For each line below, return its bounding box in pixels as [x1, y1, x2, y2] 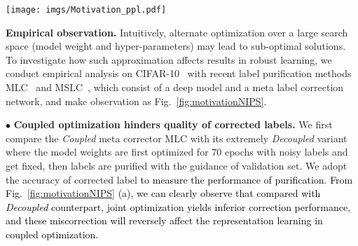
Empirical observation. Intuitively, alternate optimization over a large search [6, 25, 348, 39]
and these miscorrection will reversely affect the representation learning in [6, 213, 323, 228]
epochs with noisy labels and [224, 144, 348, 159]
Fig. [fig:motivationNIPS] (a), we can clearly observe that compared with [6, 186, 321, 200]
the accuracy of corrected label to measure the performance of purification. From [6, 172, 353, 186]
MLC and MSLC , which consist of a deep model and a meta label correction [6, 80, 344, 95]
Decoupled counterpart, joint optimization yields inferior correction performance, [6, 199, 351, 214]
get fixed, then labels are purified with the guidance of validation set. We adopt [6, 158, 347, 172]
